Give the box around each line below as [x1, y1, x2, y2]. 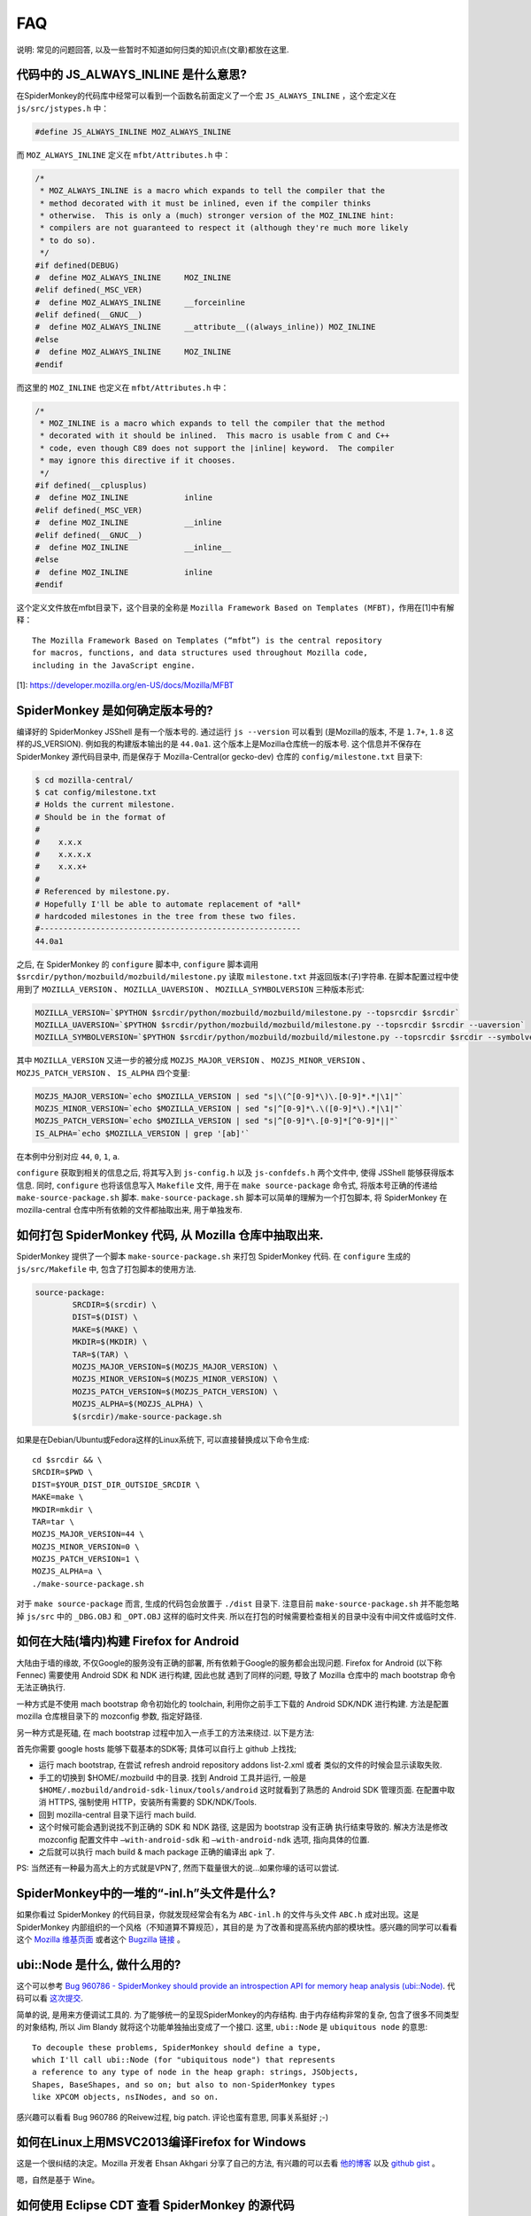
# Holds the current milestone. [35, 800, 176, 810]
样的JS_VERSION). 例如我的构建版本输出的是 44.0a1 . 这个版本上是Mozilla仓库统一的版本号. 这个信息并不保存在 [16, 738, 422, 749]
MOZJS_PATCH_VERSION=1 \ [32, 1554, 140, 1564]
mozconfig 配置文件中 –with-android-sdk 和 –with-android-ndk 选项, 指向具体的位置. [38, 1834, 371, 1845]
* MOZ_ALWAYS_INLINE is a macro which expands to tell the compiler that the [40, 186, 385, 196]
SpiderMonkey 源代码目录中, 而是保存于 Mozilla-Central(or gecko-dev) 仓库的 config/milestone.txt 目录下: [16, 751, 423, 761]
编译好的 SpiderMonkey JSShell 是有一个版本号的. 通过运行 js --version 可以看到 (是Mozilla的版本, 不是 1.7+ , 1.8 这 [16, 726, 455, 737]
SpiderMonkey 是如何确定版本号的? [16, 703, 214, 718]
